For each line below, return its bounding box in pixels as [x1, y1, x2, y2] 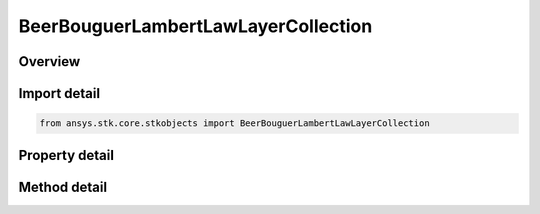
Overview [18, 53, 81, 70]
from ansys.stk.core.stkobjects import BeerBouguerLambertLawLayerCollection [39, 118, 430, 129]
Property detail [18, 146, 115, 164]
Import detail [18, 85, 100, 102]
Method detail [18, 178, 108, 195]
